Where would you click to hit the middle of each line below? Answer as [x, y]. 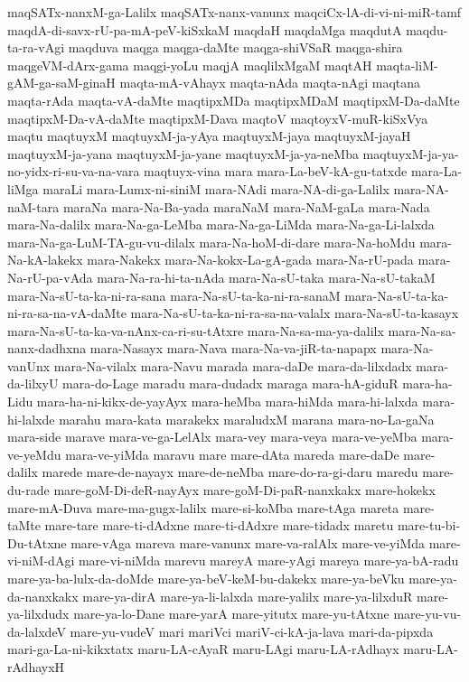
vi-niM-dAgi [41, 561]
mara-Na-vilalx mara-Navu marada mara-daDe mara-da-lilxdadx [233, 365]
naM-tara [33, 206]
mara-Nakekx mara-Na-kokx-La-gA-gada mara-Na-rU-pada [250, 260]
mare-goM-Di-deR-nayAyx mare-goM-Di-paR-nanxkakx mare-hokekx [244, 490]
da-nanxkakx [43, 596]
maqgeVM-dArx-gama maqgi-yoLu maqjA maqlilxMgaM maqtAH [190, 65]
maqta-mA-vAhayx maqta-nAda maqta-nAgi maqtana [270, 83]
